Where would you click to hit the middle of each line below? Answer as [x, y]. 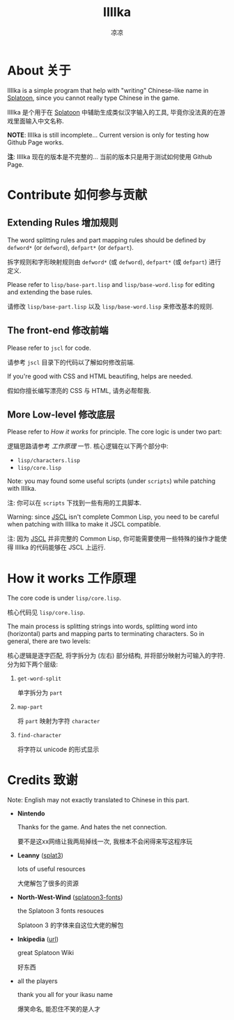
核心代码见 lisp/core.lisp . [46, 612]
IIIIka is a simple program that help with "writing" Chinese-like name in [108, 90]
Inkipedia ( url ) [38, 939]
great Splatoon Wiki [46, 953]
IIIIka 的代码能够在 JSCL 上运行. [60, 547]
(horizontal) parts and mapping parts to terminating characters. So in [106, 634]
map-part [30, 707]
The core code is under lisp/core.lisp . [64, 598]
